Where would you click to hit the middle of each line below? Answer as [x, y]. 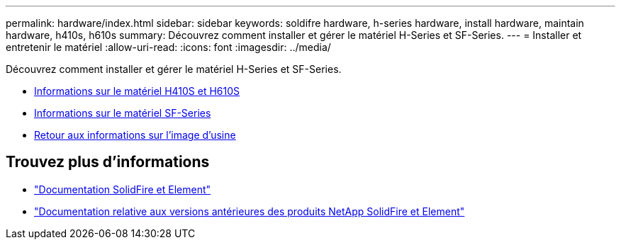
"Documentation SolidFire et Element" [123, 189]
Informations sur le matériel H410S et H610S [137, 91]
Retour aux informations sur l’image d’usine [135, 135]
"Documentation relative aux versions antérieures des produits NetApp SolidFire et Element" [250, 211]
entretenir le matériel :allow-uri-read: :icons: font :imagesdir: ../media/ [168, 47]
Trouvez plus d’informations [108, 162]
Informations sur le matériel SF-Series [123, 113]
